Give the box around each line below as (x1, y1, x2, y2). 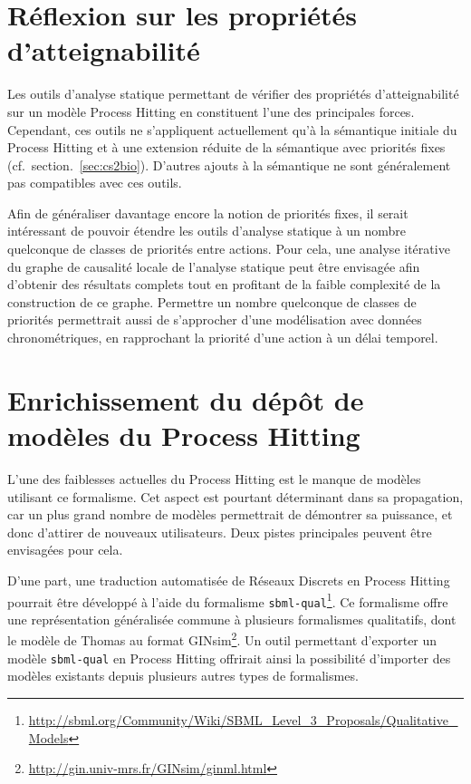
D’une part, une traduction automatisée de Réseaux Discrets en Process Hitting (7, 570, 450, 589)
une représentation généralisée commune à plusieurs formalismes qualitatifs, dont (7, 609, 457, 628)
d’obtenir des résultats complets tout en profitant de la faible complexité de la (7, 275, 441, 294)
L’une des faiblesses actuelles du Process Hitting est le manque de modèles (7, 469, 421, 488)
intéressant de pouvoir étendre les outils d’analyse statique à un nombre (7, 221, 407, 240)
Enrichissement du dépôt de (7, 381, 364, 418)
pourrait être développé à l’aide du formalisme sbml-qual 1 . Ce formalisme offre (7, 589, 448, 611)
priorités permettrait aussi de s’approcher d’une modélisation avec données (7, 310, 422, 329)
